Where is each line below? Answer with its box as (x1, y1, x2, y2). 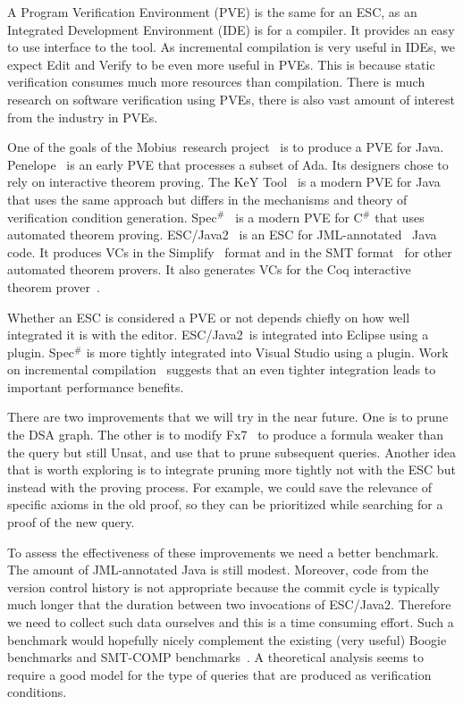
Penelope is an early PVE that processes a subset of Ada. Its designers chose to (7, 155, 449, 173)
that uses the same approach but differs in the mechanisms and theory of (7, 189, 408, 208)
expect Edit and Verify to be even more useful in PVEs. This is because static (7, 54, 435, 73)
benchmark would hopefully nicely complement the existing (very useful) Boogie (7, 630, 447, 649)
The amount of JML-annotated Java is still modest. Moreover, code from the (7, 560, 429, 579)
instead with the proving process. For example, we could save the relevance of (7, 477, 433, 496)
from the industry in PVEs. (7, 107, 158, 126)
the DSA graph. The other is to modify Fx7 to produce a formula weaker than (7, 425, 443, 444)
